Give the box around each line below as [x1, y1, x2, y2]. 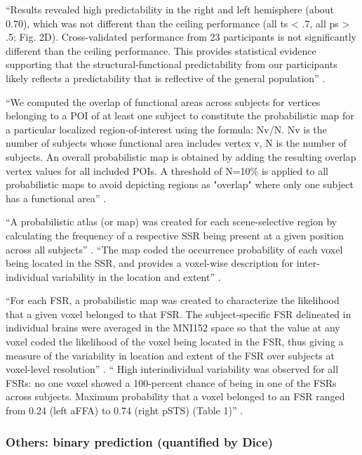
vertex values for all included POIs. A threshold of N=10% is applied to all [6, 163, 328, 178]
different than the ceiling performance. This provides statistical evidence [6, 43, 316, 58]
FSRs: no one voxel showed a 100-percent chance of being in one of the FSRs [6, 375, 337, 390]
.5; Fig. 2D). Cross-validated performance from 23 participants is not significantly [6, 29, 356, 44]
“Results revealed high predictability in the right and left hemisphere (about [6, 2, 335, 16]
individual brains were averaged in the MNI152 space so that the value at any [6, 320, 340, 335]
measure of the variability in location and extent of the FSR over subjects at [6, 348, 335, 362]
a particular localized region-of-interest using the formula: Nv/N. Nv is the [6, 121, 327, 136]
